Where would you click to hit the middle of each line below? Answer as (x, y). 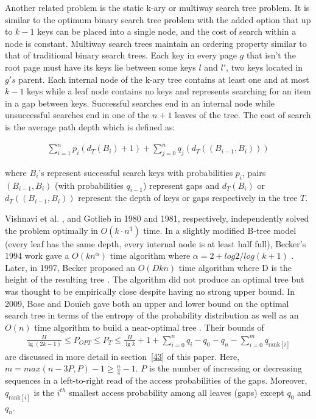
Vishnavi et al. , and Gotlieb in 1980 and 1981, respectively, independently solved (157, 218)
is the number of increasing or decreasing (225, 368)
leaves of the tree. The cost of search (243, 115)
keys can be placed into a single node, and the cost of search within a (167, 31)
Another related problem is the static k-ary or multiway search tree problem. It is (157, 7)
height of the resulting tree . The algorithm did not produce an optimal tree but (155, 279)
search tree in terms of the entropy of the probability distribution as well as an (152, 315)
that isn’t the (271, 55)
